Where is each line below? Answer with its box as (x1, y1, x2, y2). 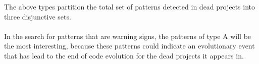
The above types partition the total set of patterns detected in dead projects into (4, 1, 255, 11)
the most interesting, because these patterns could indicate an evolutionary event (4, 40, 255, 51)
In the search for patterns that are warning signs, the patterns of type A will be (4, 30, 251, 41)
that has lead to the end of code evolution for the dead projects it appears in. (4, 50, 244, 60)
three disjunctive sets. (4, 11, 71, 21)
